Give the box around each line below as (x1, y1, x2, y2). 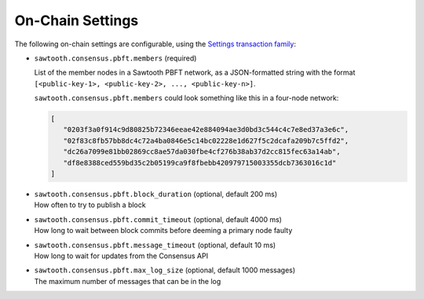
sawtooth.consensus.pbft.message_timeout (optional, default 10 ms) (34, 240, 276, 250)
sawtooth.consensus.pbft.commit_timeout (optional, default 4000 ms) (34, 214, 283, 224)
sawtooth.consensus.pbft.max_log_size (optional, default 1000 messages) (34, 265, 296, 275)
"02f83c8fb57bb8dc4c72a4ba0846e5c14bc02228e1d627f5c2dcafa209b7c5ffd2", (63, 136, 349, 145)
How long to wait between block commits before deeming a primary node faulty (34, 226, 293, 235)
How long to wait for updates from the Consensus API (34, 251, 208, 261)
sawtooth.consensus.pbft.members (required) (34, 53, 197, 63)
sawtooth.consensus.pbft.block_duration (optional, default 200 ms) (34, 189, 278, 199)
